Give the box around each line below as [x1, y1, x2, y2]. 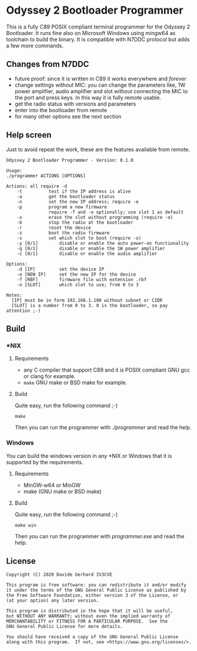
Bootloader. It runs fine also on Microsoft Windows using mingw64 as [6, 29, 176, 36]
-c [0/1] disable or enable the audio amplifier [17, 250, 158, 257]
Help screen [6, 130, 52, 140]
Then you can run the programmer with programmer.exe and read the [14, 532, 185, 540]
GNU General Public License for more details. [6, 624, 123, 630]
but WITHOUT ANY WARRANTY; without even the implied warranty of [6, 613, 170, 620]
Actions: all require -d [6, 183, 67, 189]
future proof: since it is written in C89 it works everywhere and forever [14, 75, 187, 82]
